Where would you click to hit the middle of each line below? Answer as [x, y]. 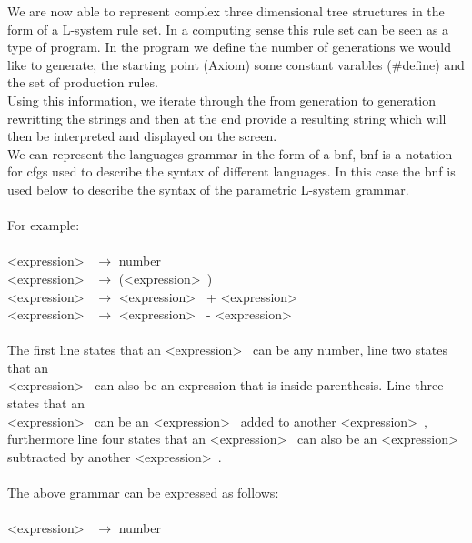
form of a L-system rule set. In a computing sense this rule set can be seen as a [228, 29]
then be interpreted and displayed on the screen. [142, 136]
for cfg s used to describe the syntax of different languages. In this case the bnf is [231, 171]
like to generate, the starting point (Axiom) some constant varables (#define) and [236, 64]
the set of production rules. [83, 82]
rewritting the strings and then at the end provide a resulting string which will [227, 118]
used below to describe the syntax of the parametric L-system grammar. [208, 189]
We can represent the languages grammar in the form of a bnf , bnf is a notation [230, 153]
